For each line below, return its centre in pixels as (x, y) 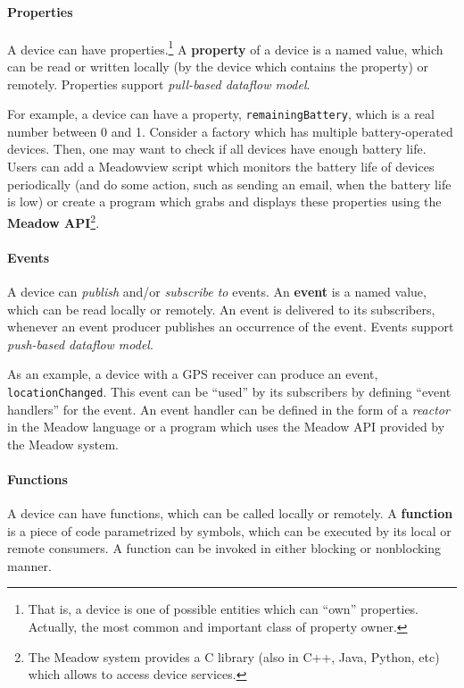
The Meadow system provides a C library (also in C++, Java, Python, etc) (234, 656)
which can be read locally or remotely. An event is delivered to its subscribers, (221, 309)
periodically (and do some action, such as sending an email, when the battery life (229, 184)
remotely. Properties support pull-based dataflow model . (159, 84)
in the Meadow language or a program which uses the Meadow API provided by (226, 427)
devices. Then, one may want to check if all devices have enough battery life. (217, 149)
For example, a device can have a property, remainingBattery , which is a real (221, 114)
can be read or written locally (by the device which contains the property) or (218, 67)
